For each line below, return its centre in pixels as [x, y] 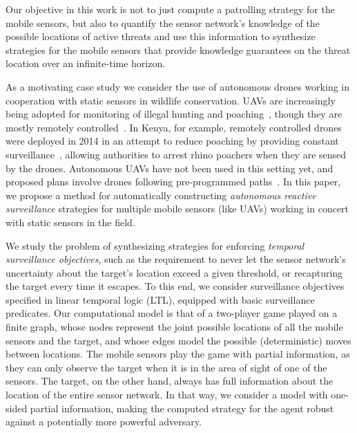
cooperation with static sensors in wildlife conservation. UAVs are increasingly [171, 100]
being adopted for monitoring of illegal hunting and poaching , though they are [174, 114]
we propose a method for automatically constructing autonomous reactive [161, 195]
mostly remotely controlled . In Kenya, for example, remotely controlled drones [174, 127]
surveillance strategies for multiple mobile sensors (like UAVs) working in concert [177, 209]
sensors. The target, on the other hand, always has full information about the [170, 381]
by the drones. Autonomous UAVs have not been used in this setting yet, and [170, 168]
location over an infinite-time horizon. [86, 63]
